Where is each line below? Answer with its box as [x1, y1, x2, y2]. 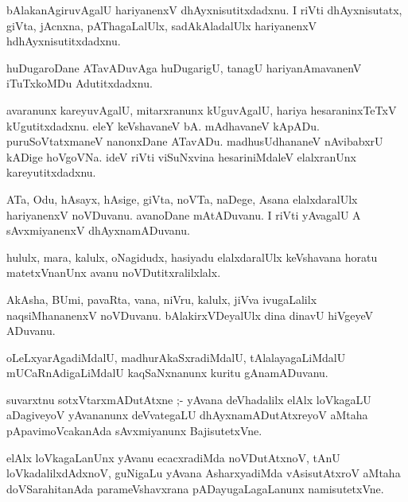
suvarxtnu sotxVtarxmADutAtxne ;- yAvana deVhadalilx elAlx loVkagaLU [6, 391, 371, 407]
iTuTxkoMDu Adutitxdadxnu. [6, 75, 153, 91]
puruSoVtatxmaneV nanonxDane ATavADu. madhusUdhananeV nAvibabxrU [6, 133, 383, 150]
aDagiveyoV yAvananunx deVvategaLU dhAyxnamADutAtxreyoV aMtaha [6, 407, 368, 423]
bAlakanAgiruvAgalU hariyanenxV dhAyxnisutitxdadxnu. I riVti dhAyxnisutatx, [6, 2, 402, 18]
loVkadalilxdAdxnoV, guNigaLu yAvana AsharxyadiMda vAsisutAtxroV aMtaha [6, 465, 401, 481]
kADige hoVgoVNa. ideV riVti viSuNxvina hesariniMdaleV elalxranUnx [6, 148, 356, 165]
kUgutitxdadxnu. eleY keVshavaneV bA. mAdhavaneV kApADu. [6, 117, 320, 134]
